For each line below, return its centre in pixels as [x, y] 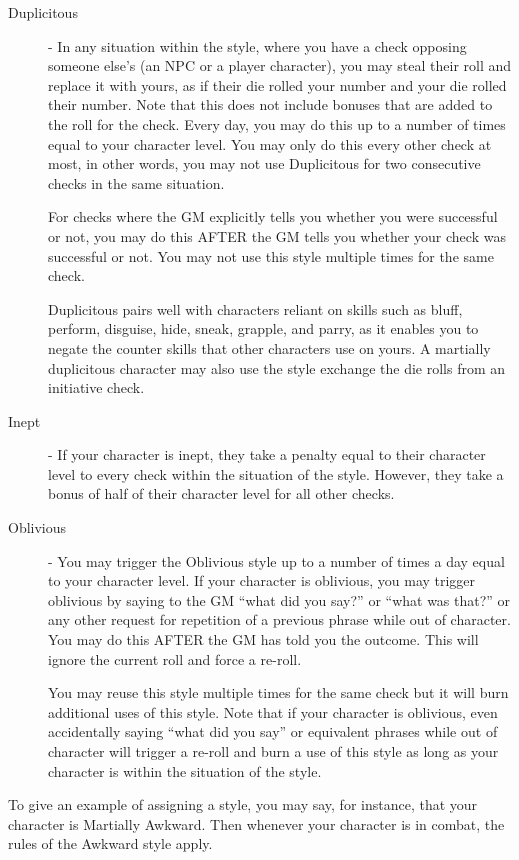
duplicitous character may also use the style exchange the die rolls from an [277, 367]
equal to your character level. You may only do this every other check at [270, 143]
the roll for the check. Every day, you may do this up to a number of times [277, 123]
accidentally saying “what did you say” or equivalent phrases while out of [273, 731]
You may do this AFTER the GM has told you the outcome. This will [263, 639]
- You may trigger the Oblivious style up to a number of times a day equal [276, 560]
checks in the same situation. [136, 182]
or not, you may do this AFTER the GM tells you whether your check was [277, 235]
